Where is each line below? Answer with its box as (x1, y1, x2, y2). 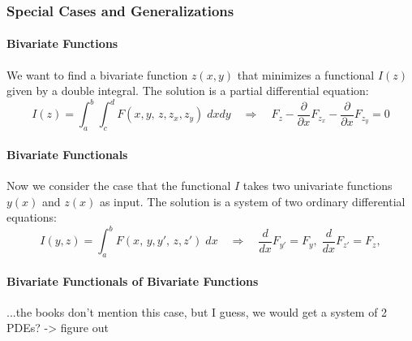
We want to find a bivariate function (6, 66, 188, 83)
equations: (6, 209, 57, 226)
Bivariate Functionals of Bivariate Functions (6, 272, 259, 289)
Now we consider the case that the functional (6, 176, 231, 193)
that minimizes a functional (237, 66, 375, 83)
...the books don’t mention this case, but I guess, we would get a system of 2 (6, 303, 388, 320)
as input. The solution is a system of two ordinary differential (99, 192, 406, 209)
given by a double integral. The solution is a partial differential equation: (6, 82, 369, 99)
